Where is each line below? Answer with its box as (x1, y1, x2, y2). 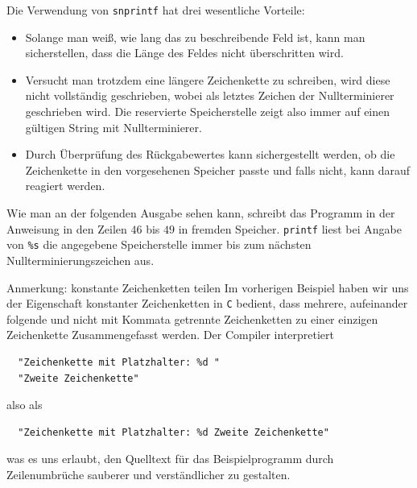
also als (6, 396, 43, 413)
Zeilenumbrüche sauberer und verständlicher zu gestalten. (6, 465, 291, 482)
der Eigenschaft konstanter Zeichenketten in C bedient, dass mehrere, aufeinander (6, 295, 408, 312)
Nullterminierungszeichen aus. (6, 251, 155, 268)
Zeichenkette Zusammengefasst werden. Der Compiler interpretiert (6, 326, 335, 343)
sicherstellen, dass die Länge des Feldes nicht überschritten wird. (25, 44, 344, 61)
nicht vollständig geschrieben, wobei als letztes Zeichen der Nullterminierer (25, 87, 394, 104)
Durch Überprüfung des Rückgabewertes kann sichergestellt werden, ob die (25, 146, 395, 163)
